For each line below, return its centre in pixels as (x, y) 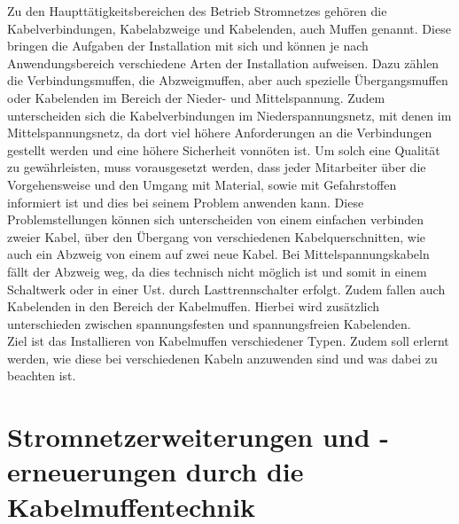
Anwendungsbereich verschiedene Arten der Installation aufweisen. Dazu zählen (223, 63)
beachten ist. (42, 375)
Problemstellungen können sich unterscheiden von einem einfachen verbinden (215, 219)
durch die (245, 471)
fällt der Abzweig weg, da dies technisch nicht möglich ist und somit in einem (217, 271)
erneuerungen (92, 471)
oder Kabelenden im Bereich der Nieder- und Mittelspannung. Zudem (196, 97)
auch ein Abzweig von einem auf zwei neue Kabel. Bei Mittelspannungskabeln (218, 254)
